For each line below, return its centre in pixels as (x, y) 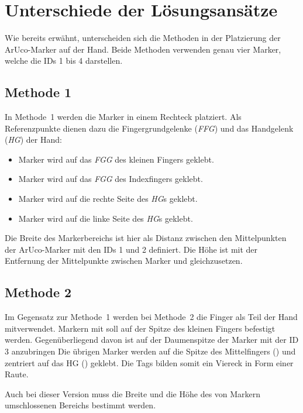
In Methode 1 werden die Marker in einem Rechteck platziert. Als (123, 117)
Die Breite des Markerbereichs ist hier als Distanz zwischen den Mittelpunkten (146, 238)
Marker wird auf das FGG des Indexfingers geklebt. (111, 179)
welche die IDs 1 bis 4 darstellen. (64, 61)
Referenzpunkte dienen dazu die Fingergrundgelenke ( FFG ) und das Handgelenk (149, 128)
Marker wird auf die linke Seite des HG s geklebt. (106, 218)
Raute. (17, 374)
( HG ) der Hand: (33, 140)
